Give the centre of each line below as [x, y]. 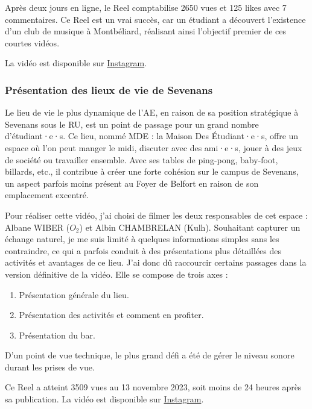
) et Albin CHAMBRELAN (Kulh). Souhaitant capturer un [190, 227]
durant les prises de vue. [50, 367]
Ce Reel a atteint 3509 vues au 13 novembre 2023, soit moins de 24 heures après [153, 387]
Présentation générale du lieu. [74, 294]
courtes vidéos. [32, 42]
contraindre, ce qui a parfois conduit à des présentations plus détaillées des [143, 250]
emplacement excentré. [47, 195]
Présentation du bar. [57, 335]
